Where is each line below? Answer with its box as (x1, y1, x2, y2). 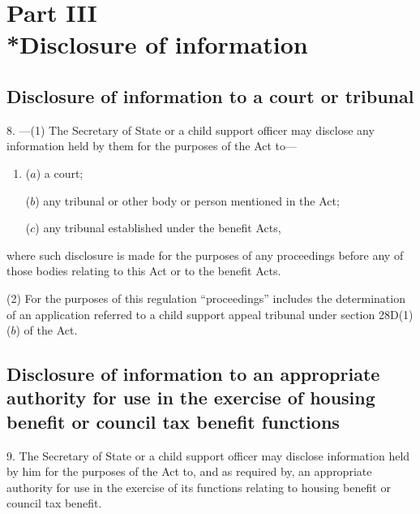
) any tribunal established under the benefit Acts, (35, 219, 281, 236)
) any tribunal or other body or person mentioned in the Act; (35, 192, 340, 209)
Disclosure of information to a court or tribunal (6, 83, 414, 108)
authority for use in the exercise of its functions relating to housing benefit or (6, 478, 391, 495)
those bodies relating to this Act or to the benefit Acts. (6, 262, 281, 279)
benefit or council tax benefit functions (6, 408, 340, 434)
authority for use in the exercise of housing (6, 385, 375, 410)
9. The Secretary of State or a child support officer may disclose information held (6, 447, 410, 464)
